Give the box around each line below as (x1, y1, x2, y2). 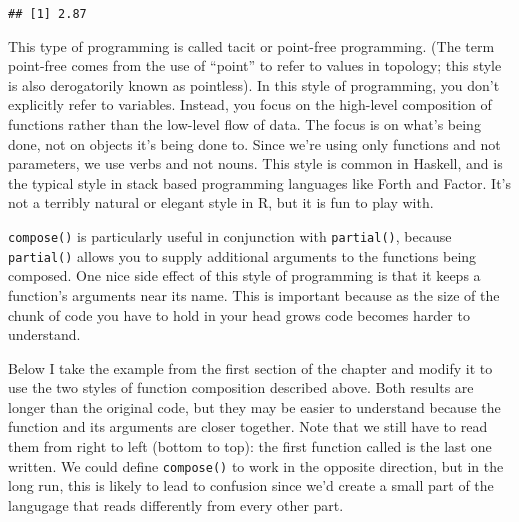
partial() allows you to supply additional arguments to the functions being (8, 245, 477, 266)
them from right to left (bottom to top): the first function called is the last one (8, 436, 492, 457)
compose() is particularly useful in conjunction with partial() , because (8, 226, 452, 246)
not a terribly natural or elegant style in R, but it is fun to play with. (8, 192, 434, 213)
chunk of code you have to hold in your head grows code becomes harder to (8, 304, 470, 325)
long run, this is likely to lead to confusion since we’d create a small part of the (8, 475, 494, 496)
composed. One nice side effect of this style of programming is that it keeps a (8, 265, 481, 286)
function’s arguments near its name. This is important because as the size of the (8, 284, 500, 305)
